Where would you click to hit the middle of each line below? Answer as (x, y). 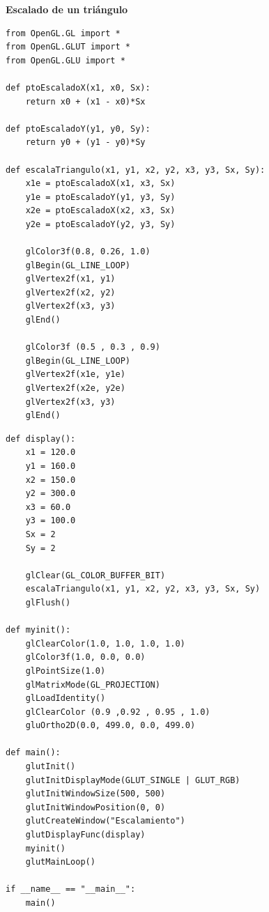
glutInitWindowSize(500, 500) (95, 794)
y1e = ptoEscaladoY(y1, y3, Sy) (100, 197)
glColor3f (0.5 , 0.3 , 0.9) (93, 347)
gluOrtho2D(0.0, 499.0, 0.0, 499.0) (110, 726)
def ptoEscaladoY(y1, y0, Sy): (78, 129)
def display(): (41, 439)
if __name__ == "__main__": (71, 889)
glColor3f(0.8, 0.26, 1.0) (88, 252)
